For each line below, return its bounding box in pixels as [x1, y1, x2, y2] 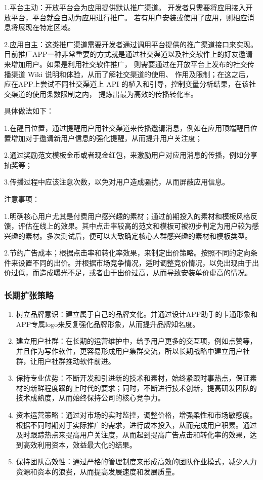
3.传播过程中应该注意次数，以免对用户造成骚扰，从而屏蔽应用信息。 [4, 176, 229, 187]
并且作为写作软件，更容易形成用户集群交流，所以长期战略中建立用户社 [16, 346, 250, 356]
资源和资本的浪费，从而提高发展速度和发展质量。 [16, 466, 179, 476]
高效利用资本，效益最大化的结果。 [23, 439, 137, 450]
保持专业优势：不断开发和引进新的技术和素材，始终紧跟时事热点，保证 [16, 373, 250, 383]
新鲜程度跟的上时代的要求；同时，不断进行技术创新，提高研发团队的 [30, 382, 257, 393]
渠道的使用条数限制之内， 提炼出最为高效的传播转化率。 [11, 88, 198, 99]
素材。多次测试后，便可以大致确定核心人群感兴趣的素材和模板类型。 [25, 230, 252, 241]
